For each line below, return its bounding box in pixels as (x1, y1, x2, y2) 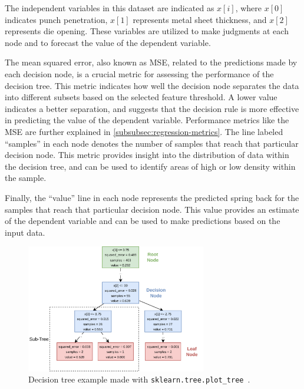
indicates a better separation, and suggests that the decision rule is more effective (5, 102, 299, 114)
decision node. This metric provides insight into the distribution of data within (5, 149, 289, 161)
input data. (5, 226, 45, 238)
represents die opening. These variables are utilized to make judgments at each (5, 25, 289, 37)
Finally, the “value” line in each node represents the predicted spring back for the (5, 191, 299, 203)
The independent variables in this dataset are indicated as (5, 2, 214, 14)
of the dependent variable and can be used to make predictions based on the (5, 215, 280, 227)
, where (235, 2, 262, 14)
